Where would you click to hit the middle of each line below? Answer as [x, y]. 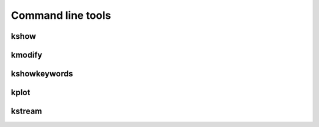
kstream [27, 111]
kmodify [27, 55]
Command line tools [61, 15]
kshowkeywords [42, 74]
